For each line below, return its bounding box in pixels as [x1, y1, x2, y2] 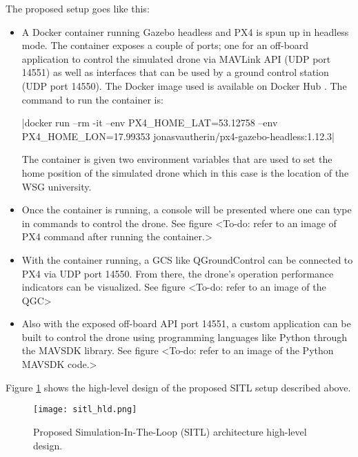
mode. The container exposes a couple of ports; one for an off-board [21, 38, 309, 52]
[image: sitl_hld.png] [33, 405, 137, 415]
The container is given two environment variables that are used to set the [21, 152, 332, 166]
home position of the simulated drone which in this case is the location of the [21, 165, 349, 179]
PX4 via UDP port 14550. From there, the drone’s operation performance [21, 266, 334, 280]
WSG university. [21, 179, 92, 193]
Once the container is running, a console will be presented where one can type [21, 202, 352, 217]
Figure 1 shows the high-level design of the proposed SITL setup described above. [6, 380, 351, 394]
